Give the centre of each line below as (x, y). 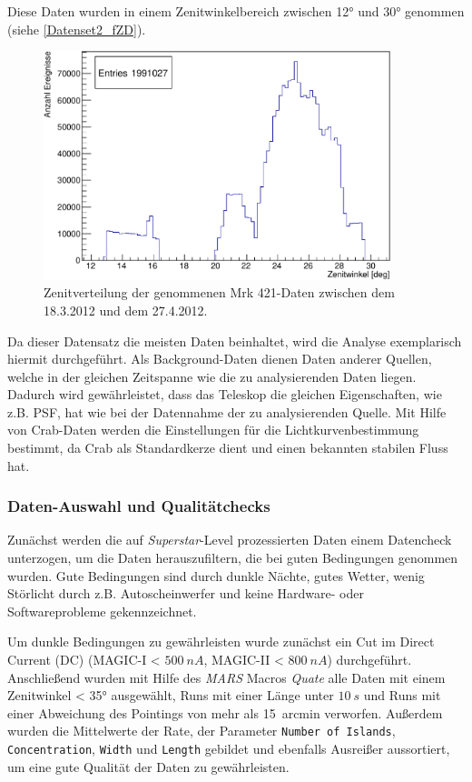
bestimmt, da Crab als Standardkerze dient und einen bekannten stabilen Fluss (228, 448)
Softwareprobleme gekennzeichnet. (102, 611)
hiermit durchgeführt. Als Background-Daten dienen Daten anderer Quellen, (220, 359)
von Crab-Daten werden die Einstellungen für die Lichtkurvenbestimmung (213, 430)
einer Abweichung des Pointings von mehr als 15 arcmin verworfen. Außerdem (225, 712)
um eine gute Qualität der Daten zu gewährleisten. (148, 766)
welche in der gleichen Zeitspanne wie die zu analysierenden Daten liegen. (212, 376)
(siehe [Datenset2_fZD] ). (77, 29)
